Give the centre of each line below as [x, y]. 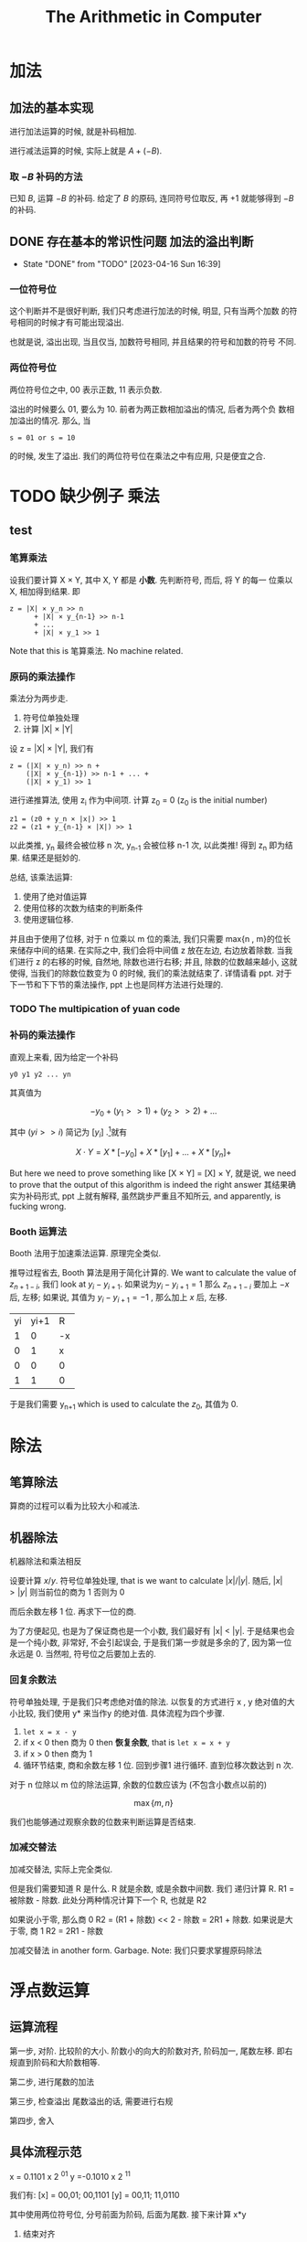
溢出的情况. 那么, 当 [54, 420]
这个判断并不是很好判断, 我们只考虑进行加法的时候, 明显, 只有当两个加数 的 [149, 311]
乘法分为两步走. [39, 698]
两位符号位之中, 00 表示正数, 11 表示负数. [86, 390]
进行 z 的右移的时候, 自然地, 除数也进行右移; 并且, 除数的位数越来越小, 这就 [157, 962]
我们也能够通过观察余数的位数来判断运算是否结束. [103, 1821]
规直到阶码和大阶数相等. [55, 2062]
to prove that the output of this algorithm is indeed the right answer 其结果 [149, 1184]
